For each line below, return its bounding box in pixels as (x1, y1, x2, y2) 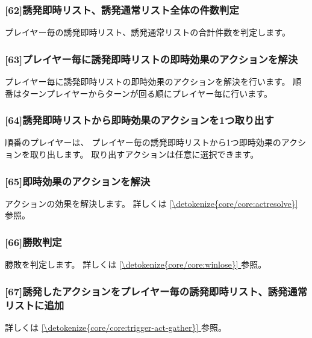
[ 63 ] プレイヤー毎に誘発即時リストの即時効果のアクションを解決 (5, 51, 298, 66)
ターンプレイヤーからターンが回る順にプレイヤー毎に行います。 (21, 87, 272, 99)
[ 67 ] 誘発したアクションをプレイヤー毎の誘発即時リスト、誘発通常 (5, 283, 308, 298)
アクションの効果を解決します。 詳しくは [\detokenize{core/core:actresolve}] (5, 197, 298, 209)
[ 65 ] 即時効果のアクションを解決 (5, 173, 151, 188)
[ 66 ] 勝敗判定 (5, 234, 62, 249)
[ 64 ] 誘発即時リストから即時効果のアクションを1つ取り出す (5, 112, 274, 128)
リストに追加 (5, 297, 64, 312)
